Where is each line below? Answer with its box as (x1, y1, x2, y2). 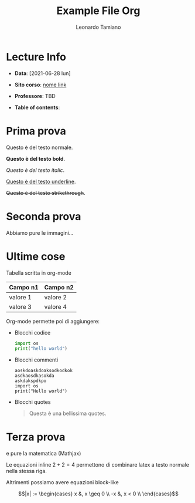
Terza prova (6, 430, 66, 444)
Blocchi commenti (14, 356, 59, 363)
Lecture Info (6, 50, 66, 63)
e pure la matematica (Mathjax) (6, 450, 81, 457)
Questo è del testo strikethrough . (6, 189, 86, 196)
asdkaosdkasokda (14, 373, 54, 379)
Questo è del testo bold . (6, 155, 66, 162)
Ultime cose (6, 249, 66, 263)
